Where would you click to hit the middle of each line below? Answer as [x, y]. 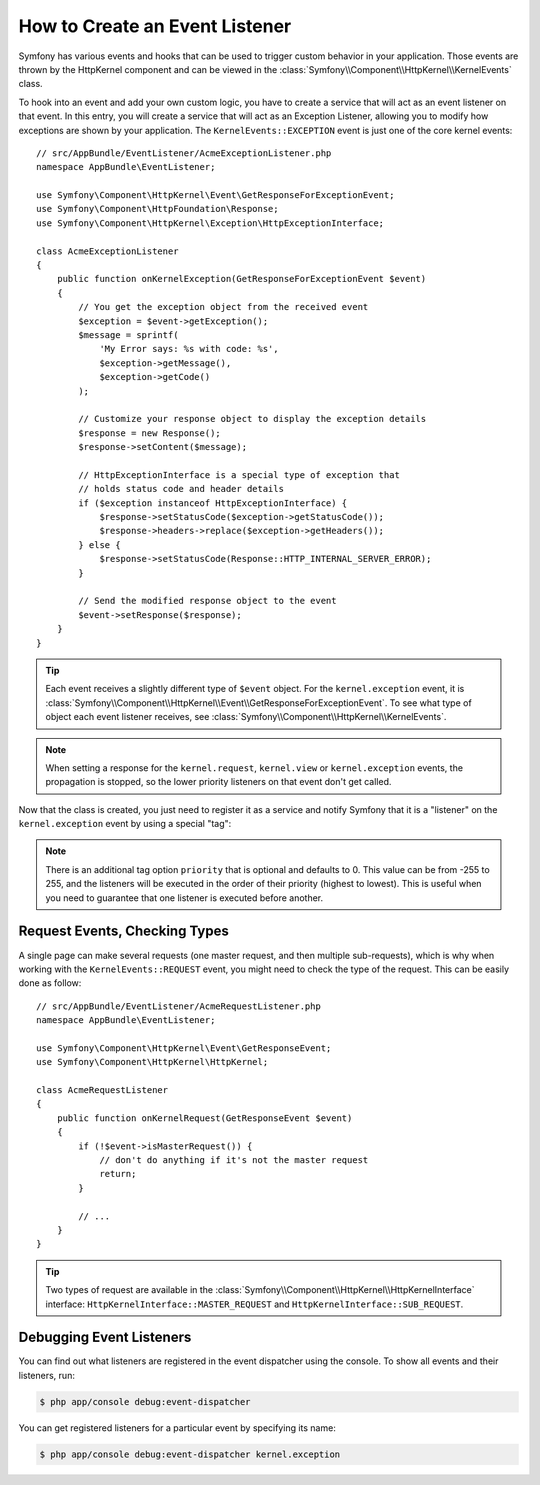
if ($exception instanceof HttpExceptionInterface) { [213, 503]
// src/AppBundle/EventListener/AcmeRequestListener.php [179, 1006]
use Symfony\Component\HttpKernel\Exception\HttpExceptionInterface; [210, 223]
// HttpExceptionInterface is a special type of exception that [239, 474]
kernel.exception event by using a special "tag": [125, 824]
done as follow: [50, 983]
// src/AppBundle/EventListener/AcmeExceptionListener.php [184, 153]
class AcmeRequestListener [102, 1090]
